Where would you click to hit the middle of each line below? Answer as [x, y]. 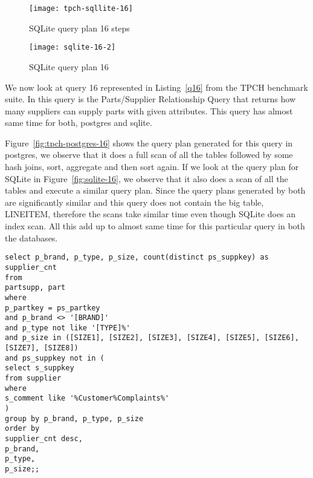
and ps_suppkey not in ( [55, 358]
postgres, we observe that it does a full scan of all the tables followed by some [149, 155]
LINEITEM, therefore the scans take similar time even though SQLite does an [150, 214]
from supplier [33, 378]
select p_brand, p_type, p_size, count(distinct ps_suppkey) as [137, 257]
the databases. [31, 237]
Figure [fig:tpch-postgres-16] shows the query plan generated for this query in [149, 142]
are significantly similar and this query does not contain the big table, [134, 202]
